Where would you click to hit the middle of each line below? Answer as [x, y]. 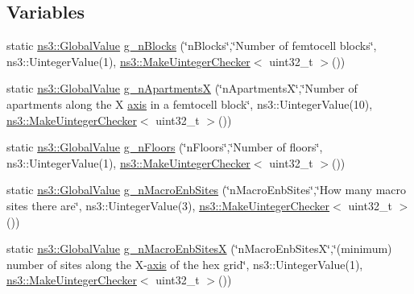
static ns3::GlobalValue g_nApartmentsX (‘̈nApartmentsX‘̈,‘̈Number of [182, 88]
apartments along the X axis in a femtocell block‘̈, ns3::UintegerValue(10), [190, 104]
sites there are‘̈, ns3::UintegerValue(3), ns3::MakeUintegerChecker [168, 205]
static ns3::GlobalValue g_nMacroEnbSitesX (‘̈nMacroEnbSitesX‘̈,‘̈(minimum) [199, 248]
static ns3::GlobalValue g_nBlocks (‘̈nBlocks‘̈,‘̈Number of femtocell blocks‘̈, [192, 46]
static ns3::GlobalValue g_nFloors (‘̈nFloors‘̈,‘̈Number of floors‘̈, [165, 147]
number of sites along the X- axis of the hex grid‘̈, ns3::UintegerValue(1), [185, 264]
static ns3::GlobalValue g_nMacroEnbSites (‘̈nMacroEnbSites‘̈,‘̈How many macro [207, 190]
